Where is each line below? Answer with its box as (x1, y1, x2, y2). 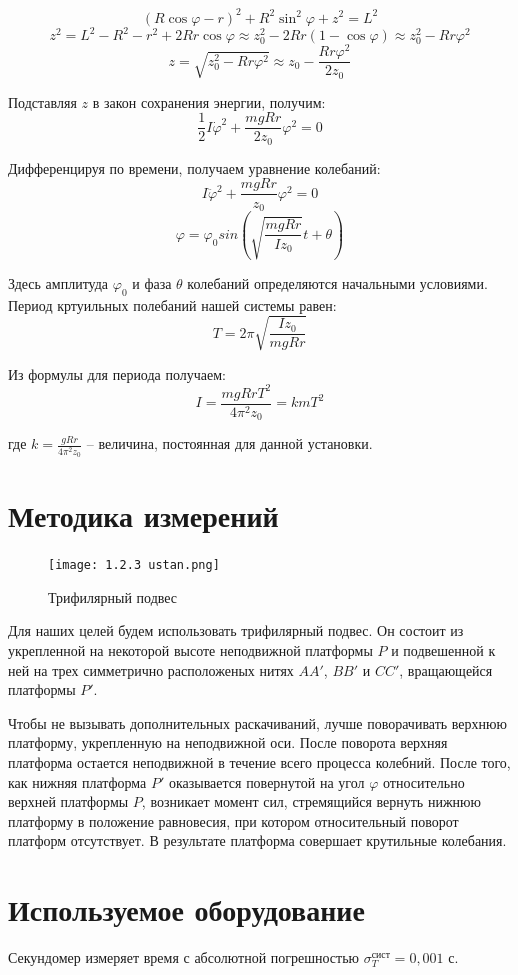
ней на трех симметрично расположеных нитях (8, 659, 294, 680)
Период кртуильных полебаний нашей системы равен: (8, 294, 337, 315)
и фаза (132, 272, 172, 293)
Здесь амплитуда (8, 272, 109, 293)
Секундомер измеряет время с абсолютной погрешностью (8, 947, 360, 967)
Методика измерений (8, 495, 279, 536)
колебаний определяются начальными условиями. (187, 272, 488, 293)
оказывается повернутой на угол (168, 771, 365, 792)
